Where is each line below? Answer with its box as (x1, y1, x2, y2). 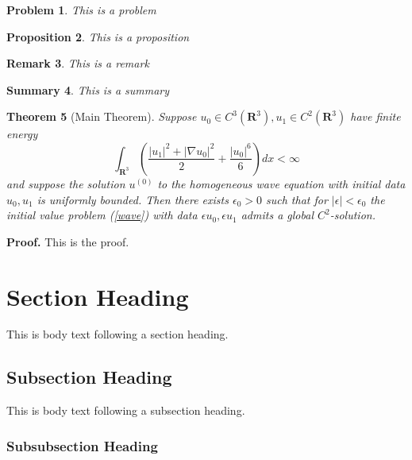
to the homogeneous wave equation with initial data (157, 175, 406, 191)
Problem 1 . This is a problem (6, 2, 156, 17)
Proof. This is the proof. (6, 233, 129, 249)
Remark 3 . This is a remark (6, 55, 149, 72)
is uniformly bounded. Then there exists (37, 191, 229, 207)
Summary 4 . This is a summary (6, 81, 170, 98)
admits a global (241, 207, 314, 223)
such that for (265, 191, 328, 207)
